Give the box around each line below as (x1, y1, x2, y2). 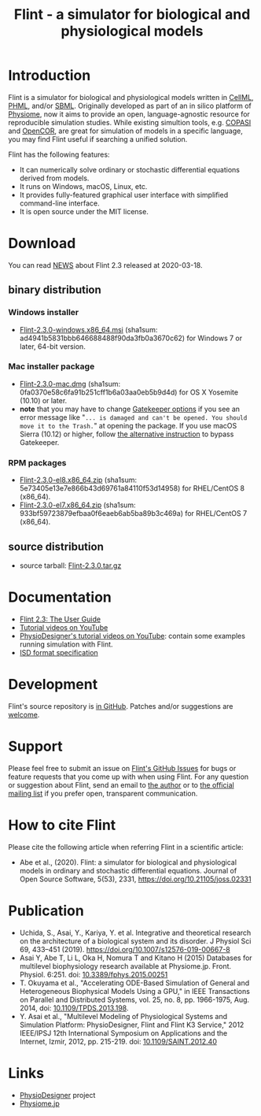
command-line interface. (19, 198, 100, 208)
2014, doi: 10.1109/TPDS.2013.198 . (19, 1003, 129, 1013)
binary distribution (8, 284, 102, 297)
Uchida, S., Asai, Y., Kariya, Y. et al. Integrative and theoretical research (19, 928, 252, 937)
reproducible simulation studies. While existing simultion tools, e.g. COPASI (8, 117, 252, 127)
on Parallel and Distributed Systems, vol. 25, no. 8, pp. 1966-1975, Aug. (19, 995, 250, 1004)
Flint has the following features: (8, 150, 110, 159)
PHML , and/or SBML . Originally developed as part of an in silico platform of (8, 101, 252, 110)
